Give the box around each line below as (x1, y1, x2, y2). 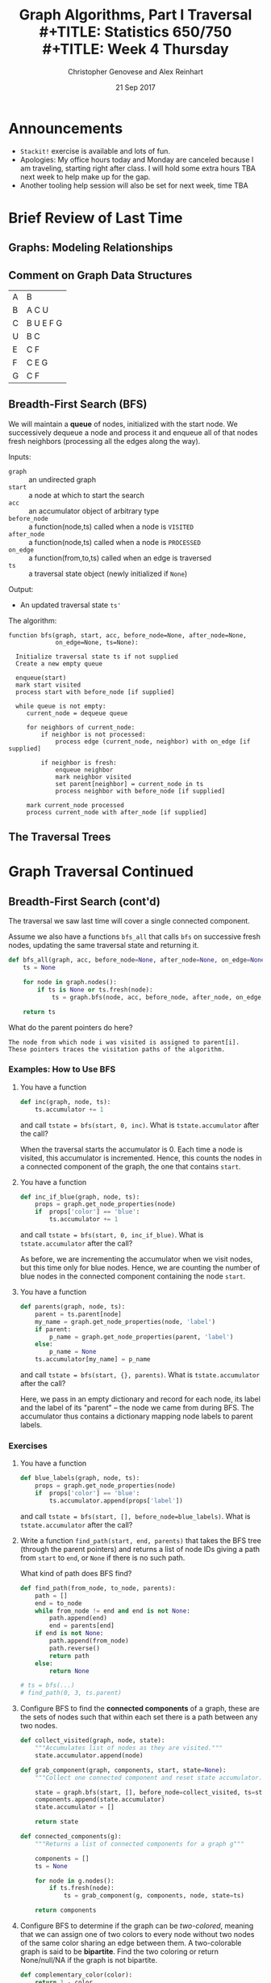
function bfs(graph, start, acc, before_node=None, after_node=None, (8, 631, 248, 640)
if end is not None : (35, 1630, 104, 1638)
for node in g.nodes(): (35, 1876, 115, 1885)
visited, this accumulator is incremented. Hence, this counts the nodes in (19, 1152, 262, 1162)
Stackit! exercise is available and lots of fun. (19, 146, 171, 155)
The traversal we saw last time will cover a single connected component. (8, 916, 250, 926)
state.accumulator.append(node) (35, 1751, 144, 1760)
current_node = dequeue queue (26, 709, 128, 717)
